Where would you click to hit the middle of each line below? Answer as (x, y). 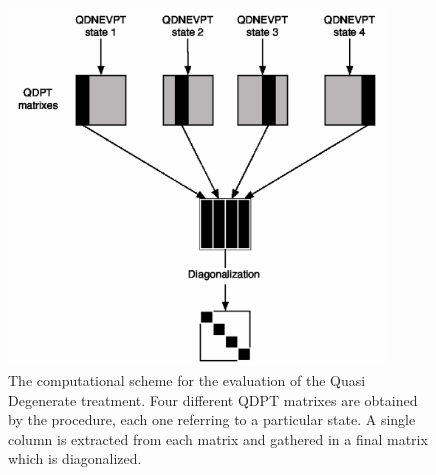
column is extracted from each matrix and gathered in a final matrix (218, 438)
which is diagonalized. (75, 458)
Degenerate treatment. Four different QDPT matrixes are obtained (213, 399)
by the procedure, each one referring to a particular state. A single (212, 419)
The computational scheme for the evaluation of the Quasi (187, 379)
